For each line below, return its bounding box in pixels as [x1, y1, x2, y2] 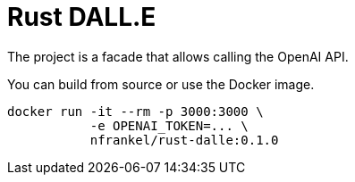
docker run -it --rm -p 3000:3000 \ [7, 103, 264, 119]
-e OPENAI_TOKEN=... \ [89, 118, 249, 133]
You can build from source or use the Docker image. [7, 76, 315, 92]
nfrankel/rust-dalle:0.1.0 [89, 132, 279, 147]
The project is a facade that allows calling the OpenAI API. [7, 48, 349, 64]
